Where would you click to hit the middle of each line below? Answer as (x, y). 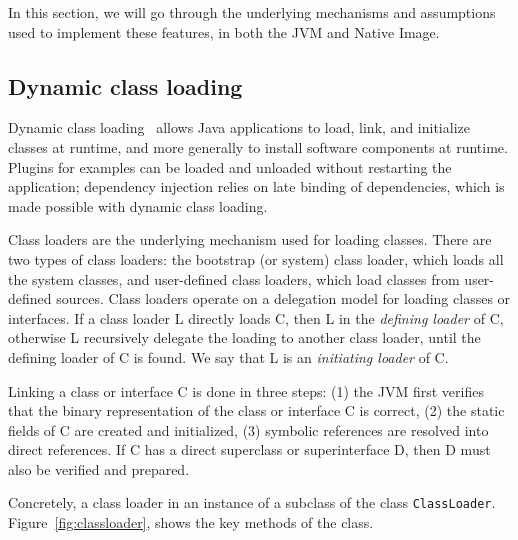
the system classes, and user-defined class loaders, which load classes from (234, 278)
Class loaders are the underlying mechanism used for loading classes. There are (250, 239)
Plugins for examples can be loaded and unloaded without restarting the (230, 166)
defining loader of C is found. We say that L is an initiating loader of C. (228, 356)
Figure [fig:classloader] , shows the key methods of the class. (191, 522)
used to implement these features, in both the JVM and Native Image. (224, 31)
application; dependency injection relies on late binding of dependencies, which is (256, 186)
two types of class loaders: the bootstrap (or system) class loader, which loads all (256, 258)
